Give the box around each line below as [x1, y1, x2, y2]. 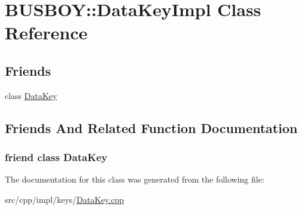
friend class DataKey [5, 150, 107, 165]
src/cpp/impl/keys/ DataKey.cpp [5, 193, 124, 205]
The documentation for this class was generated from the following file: [5, 173, 264, 186]
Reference [5, 20, 88, 45]
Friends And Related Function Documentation [5, 118, 298, 137]
